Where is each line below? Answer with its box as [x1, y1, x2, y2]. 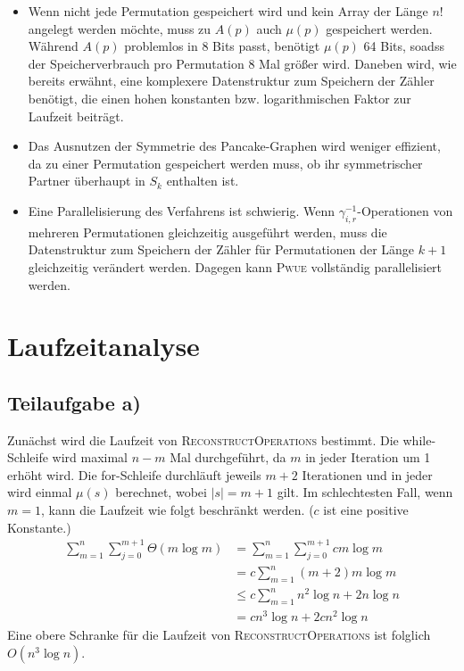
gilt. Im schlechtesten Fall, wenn [277, 483, 453, 501]
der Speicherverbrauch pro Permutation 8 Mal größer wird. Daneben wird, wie [28, 54, 457, 72]
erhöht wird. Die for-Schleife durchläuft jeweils [7, 465, 261, 484]
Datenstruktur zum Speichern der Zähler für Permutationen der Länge [28, 240, 415, 259]
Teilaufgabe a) [7, 388, 141, 416]
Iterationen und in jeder [302, 465, 433, 484]
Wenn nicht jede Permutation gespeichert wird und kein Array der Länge [28, 2, 428, 20]
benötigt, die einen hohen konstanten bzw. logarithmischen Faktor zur [28, 88, 411, 107]
